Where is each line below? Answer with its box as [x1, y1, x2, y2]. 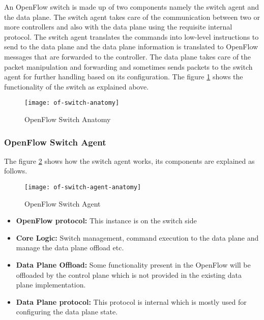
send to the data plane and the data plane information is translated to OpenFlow [4, 41, 258, 52]
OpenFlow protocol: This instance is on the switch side [16, 215, 197, 226]
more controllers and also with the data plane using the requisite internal [4, 21, 232, 32]
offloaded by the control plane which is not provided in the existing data [16, 269, 242, 280]
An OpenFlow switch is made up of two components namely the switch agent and [4, 2, 259, 12]
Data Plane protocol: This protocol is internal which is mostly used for [16, 296, 247, 307]
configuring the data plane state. [16, 306, 118, 317]
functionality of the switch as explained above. [4, 81, 149, 92]
